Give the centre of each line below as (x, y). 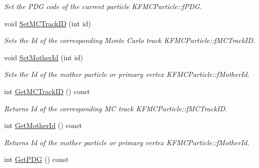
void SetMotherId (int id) (44, 57)
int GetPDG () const (36, 159)
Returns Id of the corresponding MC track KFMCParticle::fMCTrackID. (116, 108)
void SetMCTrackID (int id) (48, 23)
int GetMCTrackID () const (47, 91)
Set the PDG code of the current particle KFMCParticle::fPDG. (103, 6)
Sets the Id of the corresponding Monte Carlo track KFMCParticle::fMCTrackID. (130, 40)
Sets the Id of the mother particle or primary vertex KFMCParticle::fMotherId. (127, 74)
